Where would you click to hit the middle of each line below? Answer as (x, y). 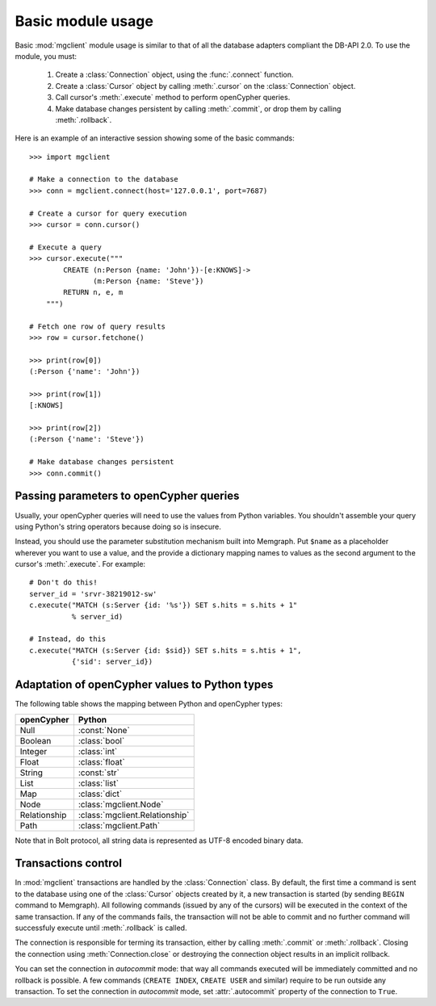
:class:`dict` (100, 794)
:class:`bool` (101, 740)
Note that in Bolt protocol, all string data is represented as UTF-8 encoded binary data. (159, 840)
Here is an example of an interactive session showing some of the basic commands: (155, 138)
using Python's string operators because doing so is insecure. (118, 526)
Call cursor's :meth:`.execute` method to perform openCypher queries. (173, 98)
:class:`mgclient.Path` (119, 825)
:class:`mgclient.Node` (121, 804)
